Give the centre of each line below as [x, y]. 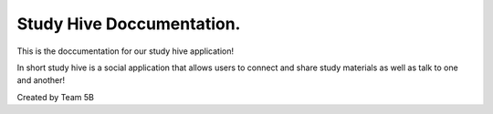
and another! [41, 80]
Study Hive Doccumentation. [129, 24]
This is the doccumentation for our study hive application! [126, 51]
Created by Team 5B [56, 97]
